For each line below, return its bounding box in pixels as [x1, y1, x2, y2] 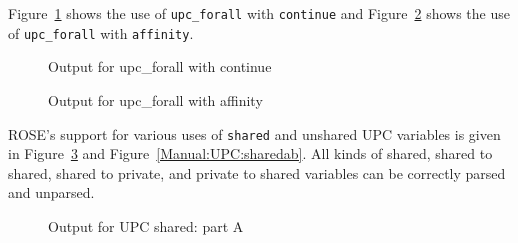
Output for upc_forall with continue [48, 56, 272, 77]
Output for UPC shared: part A [48, 215, 244, 236]
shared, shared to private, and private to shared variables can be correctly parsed [8, 162, 506, 183]
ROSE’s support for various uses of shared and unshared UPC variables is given [8, 123, 501, 144]
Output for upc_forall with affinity [48, 89, 263, 110]
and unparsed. [8, 182, 95, 203]
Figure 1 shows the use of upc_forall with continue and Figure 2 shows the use [8, 3, 510, 23]
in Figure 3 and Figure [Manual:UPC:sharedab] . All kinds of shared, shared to [8, 143, 493, 164]
